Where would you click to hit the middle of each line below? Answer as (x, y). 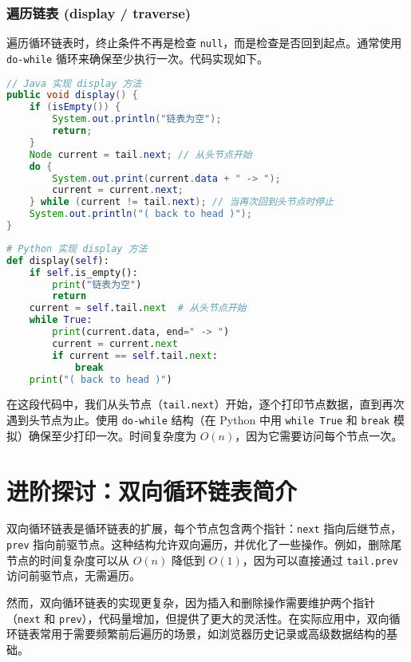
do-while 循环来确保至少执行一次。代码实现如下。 (137, 58)
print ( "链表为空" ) (97, 284)
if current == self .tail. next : (135, 355)
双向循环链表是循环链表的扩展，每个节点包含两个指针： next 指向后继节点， (204, 528)
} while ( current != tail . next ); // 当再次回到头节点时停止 (182, 202)
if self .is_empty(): (83, 272)
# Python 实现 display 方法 (77, 248)
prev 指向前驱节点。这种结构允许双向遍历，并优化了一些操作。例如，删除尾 (204, 544)
